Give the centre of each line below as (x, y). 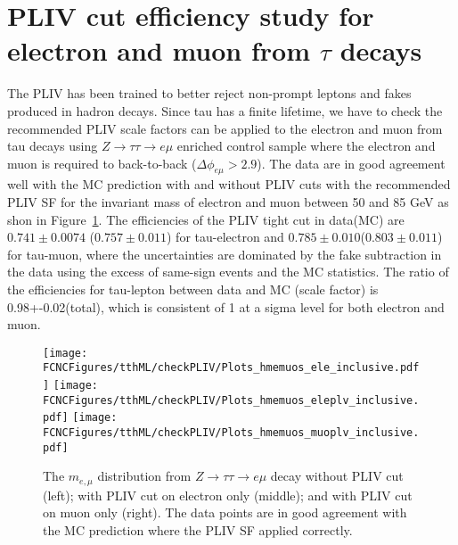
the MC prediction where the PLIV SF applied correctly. (198, 530)
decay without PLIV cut (337, 476)
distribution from (144, 476)
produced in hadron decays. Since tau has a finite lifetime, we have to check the (225, 110)
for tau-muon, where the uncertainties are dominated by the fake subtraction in (225, 254)
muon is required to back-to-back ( (102, 163)
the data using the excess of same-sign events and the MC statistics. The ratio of (228, 272)
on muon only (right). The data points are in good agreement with (225, 512)
